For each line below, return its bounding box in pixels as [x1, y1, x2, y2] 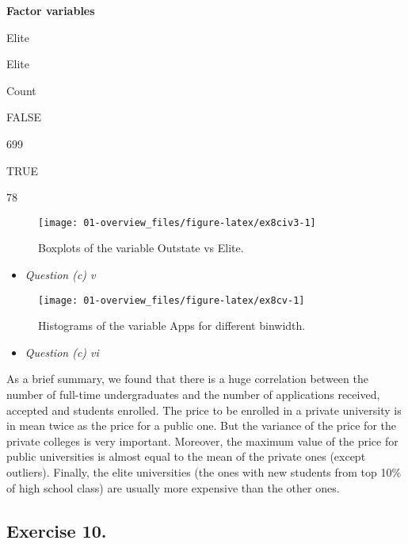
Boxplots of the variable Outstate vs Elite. [38, 239, 244, 256]
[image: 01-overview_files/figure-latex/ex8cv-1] [38, 294, 305, 306]
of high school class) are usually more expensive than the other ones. [6, 479, 340, 496]
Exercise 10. [6, 518, 107, 542]
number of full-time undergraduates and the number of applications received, [6, 386, 380, 403]
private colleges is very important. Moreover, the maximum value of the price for [6, 432, 398, 449]
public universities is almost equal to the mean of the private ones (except [6, 448, 366, 465]
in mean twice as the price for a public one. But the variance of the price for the [6, 417, 396, 434]
